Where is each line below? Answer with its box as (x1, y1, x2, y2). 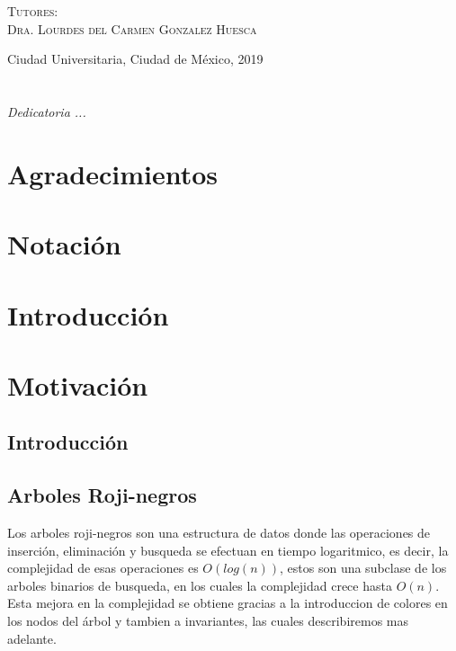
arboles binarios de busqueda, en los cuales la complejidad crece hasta (7, 575, 392, 594)
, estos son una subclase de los (280, 558, 447, 577)
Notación (7, 226, 121, 263)
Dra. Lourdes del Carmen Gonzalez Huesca (7, 19, 257, 38)
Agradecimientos (7, 155, 219, 192)
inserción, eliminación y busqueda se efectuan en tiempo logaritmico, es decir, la (7, 540, 449, 559)
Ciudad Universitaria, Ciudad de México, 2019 (7, 49, 264, 68)
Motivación (7, 366, 148, 403)
